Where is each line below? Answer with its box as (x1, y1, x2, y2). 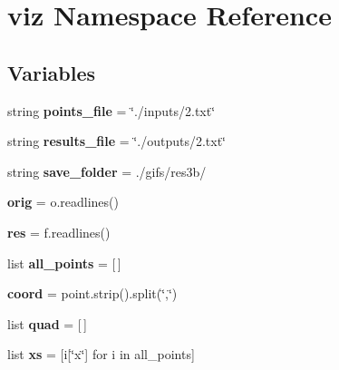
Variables (7, 58, 96, 86)
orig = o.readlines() (7, 192, 119, 211)
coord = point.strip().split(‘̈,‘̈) (7, 284, 178, 303)
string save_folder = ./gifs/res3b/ (7, 161, 207, 180)
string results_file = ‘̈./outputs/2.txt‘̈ (7, 131, 226, 151)
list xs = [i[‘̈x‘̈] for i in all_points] (7, 345, 195, 364)
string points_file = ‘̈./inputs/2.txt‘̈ (7, 101, 216, 120)
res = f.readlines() (7, 222, 111, 241)
